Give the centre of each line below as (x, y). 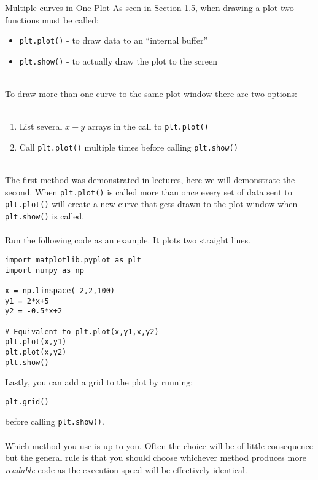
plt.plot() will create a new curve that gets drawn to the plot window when (151, 204)
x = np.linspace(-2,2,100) (60, 290)
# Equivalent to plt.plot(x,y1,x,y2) (82, 332)
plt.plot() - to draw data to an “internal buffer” (114, 40)
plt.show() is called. (45, 216)
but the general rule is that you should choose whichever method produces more (156, 458)
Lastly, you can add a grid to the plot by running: (99, 382)
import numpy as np (45, 270)
